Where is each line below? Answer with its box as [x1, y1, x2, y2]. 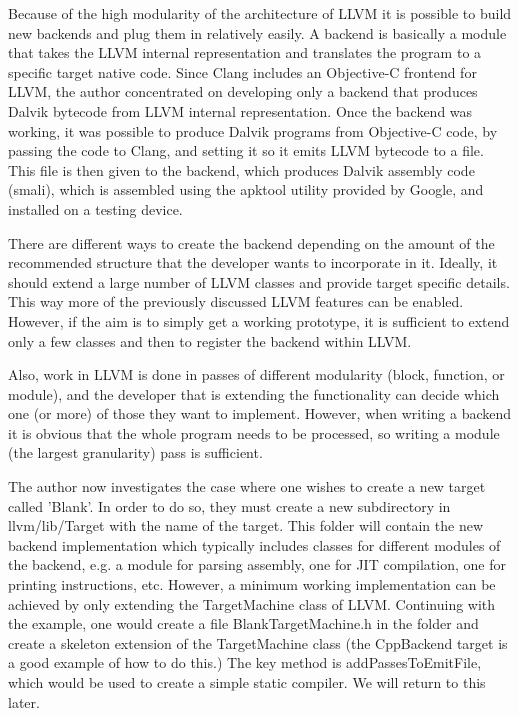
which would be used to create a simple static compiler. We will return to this [8, 672, 486, 692]
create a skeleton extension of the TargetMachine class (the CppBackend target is [8, 632, 508, 653]
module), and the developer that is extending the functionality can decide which [8, 383, 500, 404]
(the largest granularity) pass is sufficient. [8, 442, 263, 463]
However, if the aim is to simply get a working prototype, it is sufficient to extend [8, 310, 510, 331]
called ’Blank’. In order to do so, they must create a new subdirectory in [8, 495, 451, 516]
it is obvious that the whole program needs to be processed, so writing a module [8, 422, 500, 443]
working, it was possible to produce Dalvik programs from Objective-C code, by [8, 120, 498, 141]
